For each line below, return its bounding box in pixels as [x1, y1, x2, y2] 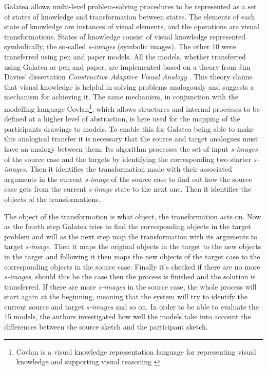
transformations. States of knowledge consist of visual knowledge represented [4, 31, 246, 42]
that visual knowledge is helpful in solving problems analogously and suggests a [4, 81, 254, 92]
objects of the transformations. [4, 193, 101, 204]
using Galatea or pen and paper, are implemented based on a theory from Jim [4, 61, 251, 72]
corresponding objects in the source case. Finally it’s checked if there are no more [4, 261, 260, 272]
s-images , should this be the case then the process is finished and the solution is [4, 271, 256, 282]
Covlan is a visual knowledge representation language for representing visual [16, 346, 256, 357]
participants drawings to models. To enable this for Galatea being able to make [4, 123, 254, 134]
